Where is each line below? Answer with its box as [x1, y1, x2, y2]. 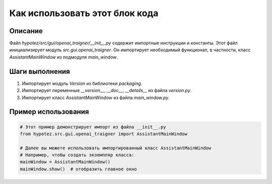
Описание [9, 27, 43, 35]
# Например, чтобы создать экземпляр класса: [20, 152, 134, 158]
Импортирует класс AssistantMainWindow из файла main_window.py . [22, 95, 170, 101]
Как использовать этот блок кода [9, 8, 159, 19]
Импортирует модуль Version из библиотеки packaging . [22, 80, 143, 86]
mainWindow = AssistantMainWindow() [20, 159, 111, 165]
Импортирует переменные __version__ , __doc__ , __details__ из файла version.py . [22, 87, 192, 94]
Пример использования [9, 108, 89, 116]
